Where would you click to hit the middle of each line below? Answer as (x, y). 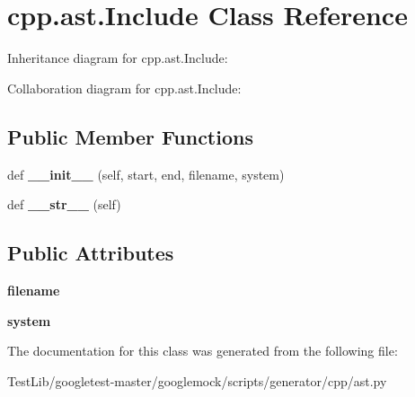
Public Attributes (91, 253)
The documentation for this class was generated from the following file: (203, 351)
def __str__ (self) (64, 204)
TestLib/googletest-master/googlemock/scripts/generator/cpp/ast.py (197, 380)
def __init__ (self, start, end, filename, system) (146, 174)
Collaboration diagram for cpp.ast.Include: (124, 88)
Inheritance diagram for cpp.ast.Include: (118, 58)
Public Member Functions (130, 136)
